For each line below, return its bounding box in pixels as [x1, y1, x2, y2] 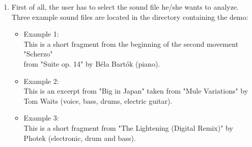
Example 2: [23, 75, 59, 86]
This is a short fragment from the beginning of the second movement [23, 38, 239, 49]
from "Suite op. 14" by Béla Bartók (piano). [23, 58, 160, 69]
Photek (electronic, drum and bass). [23, 132, 136, 143]
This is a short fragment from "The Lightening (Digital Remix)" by [23, 122, 233, 133]
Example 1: [23, 28, 59, 39]
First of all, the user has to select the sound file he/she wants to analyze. [11, 2, 239, 12]
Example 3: [23, 112, 59, 123]
